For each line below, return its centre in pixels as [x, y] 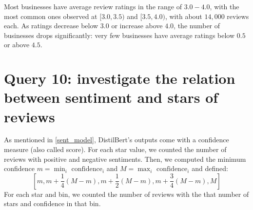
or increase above [137, 26]
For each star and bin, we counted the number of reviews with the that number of [126, 194]
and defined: [210, 168]
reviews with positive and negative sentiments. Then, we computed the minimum [125, 159]
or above [17, 45]
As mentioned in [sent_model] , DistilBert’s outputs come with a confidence [117, 140]
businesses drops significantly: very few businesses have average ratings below [119, 35]
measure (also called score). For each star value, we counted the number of [115, 149]
